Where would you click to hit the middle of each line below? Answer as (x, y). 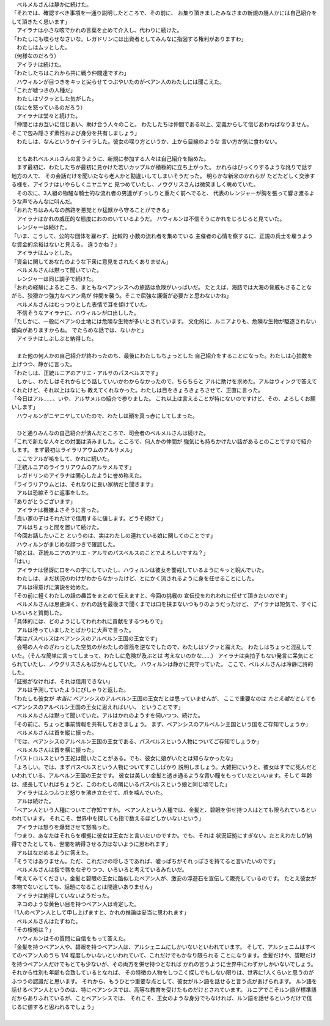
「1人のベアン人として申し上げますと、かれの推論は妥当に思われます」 (100, 913)
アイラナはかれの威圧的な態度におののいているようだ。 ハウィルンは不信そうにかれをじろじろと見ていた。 (151, 219)
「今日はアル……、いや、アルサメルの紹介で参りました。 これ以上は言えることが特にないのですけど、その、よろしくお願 (163, 399)
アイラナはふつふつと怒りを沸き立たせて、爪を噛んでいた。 (91, 792)
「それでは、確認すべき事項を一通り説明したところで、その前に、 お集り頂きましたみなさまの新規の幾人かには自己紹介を (164, 13)
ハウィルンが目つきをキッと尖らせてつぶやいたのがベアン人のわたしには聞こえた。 (121, 81)
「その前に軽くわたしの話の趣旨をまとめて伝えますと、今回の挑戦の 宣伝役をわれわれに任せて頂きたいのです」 (151, 595)
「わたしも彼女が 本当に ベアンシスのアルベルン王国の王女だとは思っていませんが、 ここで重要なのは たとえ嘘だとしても (163, 698)
